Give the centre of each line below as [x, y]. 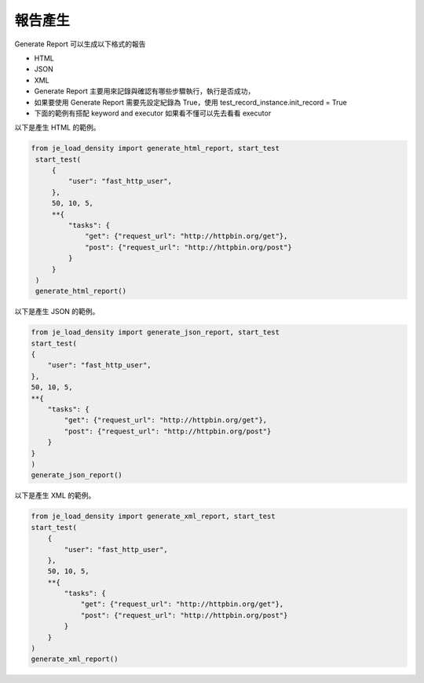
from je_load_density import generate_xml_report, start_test [153, 517]
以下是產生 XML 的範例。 [55, 495]
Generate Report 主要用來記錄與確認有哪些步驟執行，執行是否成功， [144, 91]
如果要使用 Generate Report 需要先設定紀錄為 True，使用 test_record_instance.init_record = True [190, 102]
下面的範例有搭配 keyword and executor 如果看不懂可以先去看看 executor [153, 113]
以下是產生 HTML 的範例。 [57, 128]
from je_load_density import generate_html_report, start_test [155, 148]
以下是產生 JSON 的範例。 [57, 312]
